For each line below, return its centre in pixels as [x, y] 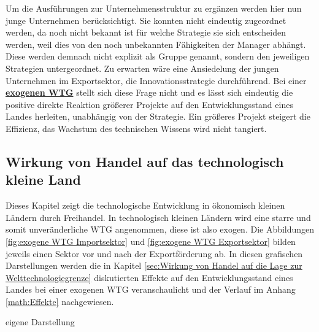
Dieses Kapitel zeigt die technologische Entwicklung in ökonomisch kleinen [145, 205]
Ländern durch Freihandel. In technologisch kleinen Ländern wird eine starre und [158, 217]
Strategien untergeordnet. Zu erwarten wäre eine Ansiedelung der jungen [142, 68]
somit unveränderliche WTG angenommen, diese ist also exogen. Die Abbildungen [160, 229]
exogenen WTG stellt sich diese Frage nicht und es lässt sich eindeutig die [149, 92]
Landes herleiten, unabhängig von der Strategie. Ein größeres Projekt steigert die [158, 116]
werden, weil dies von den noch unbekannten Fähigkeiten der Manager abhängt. [156, 44]
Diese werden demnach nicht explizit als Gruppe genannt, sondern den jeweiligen [158, 56]
